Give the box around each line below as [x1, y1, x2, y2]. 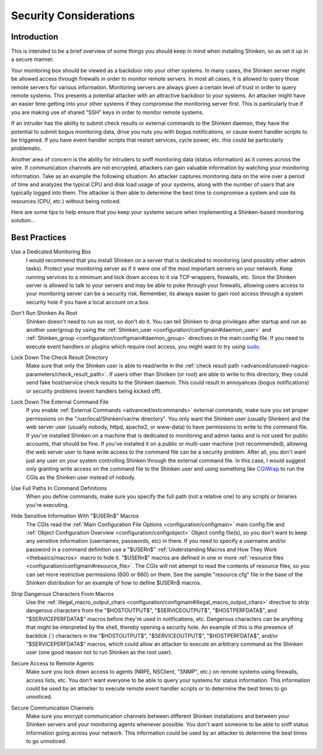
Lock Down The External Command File [11, 398, 109, 406]
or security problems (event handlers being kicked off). [26, 387, 162, 395]
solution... [11, 217, 36, 224]
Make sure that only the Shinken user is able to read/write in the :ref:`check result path [26, 362, 239, 369]
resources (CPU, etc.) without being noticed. [11, 197, 121, 204]
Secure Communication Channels [11, 704, 94, 711]
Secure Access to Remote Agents [11, 659, 94, 667]
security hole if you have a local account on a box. [26, 298, 150, 305]
